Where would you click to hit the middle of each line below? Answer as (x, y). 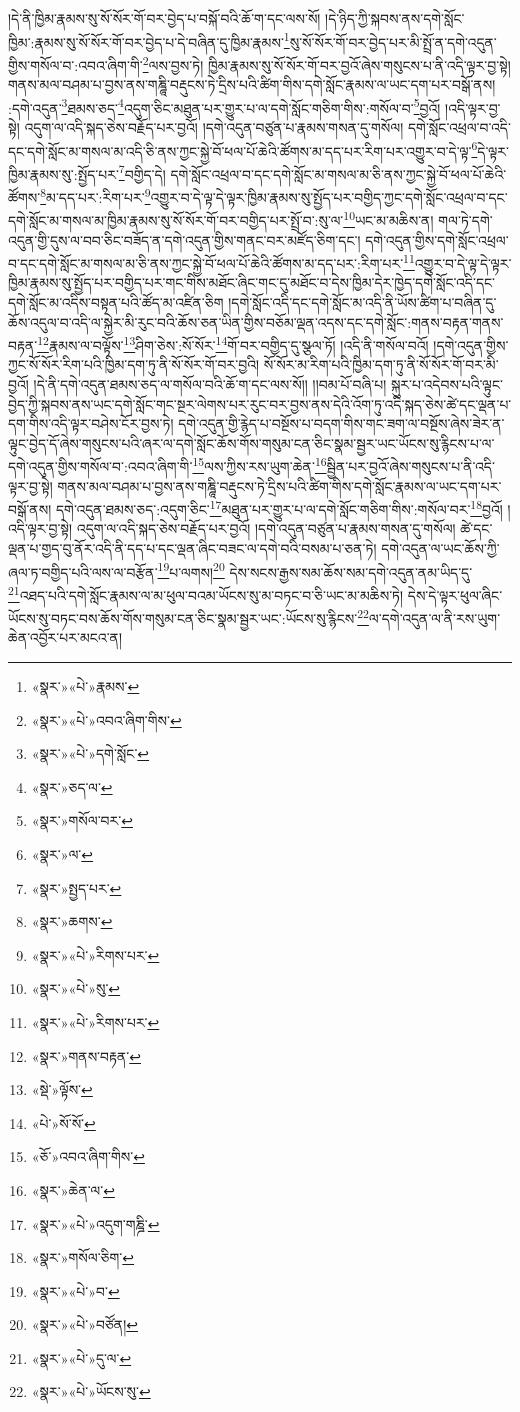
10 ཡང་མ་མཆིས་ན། (388, 218)
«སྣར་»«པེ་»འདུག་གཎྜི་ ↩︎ (95, 1223)
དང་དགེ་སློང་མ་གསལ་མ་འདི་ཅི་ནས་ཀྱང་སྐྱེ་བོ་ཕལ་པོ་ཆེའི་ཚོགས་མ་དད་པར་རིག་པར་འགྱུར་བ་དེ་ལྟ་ (240, 150)
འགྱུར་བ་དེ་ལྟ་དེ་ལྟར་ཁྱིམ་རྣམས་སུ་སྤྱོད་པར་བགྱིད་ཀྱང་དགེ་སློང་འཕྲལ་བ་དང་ (329, 196)
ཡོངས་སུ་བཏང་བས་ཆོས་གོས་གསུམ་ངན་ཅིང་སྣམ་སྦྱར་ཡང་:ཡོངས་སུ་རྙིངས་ (183, 617)
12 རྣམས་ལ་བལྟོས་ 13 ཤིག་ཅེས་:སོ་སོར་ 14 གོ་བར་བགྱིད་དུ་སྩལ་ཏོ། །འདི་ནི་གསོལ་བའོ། (233, 343)
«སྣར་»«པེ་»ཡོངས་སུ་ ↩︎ (91, 1391)
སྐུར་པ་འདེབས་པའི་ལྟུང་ (447, 384)
